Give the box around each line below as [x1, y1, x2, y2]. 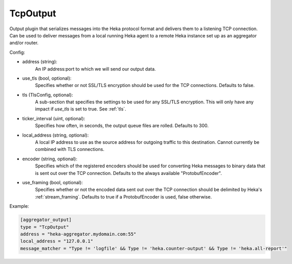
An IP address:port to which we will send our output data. [35, 65, 156, 72]
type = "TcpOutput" [20, 224, 69, 230]
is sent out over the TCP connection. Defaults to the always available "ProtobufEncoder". [35, 170, 222, 176]
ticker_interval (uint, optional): [22, 115, 85, 121]
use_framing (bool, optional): [22, 179, 83, 185]
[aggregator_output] [20, 217, 72, 223]
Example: [9, 203, 29, 209]
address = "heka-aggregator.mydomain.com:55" [20, 231, 137, 237]
